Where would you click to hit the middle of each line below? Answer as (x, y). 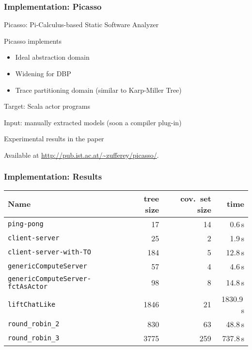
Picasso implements (33, 41)
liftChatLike (32, 304)
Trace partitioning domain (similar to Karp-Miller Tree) (98, 90)
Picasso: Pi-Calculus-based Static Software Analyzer (81, 25)
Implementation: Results (53, 176)
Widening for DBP (43, 73)
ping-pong (26, 224)
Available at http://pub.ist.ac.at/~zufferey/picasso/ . (81, 155)
